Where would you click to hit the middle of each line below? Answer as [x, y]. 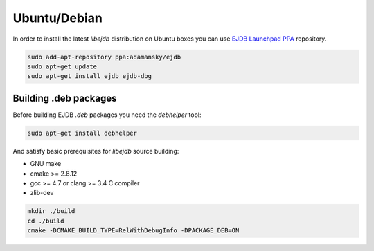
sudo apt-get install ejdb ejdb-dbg [90, 76]
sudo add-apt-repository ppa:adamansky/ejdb [104, 57]
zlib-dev [42, 193]
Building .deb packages [65, 98]
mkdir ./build [51, 211]
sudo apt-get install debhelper [82, 133]
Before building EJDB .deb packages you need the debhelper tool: [107, 115]
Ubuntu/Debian [58, 18]
